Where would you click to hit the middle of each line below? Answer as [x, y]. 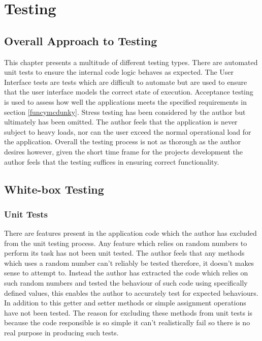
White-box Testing [54, 189]
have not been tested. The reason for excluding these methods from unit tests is [128, 312]
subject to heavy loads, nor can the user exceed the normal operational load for [128, 131]
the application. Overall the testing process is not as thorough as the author [123, 142]
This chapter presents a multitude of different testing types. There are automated [131, 62]
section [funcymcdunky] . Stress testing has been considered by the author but [125, 112]
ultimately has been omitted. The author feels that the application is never [121, 122]
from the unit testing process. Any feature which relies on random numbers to [126, 243]
